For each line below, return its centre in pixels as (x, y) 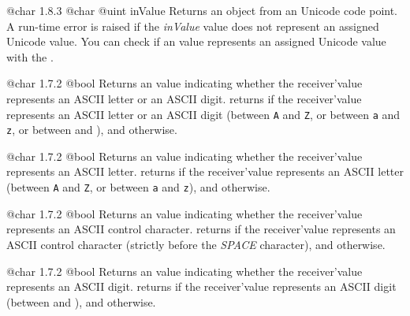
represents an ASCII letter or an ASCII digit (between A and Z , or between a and (203, 114)
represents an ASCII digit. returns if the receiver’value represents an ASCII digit (201, 286)
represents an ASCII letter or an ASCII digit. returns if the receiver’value (184, 98)
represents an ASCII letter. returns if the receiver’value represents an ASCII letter (205, 171)
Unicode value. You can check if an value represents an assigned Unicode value (196, 41)
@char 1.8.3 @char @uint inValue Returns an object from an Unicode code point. (202, 10)
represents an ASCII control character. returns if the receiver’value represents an (201, 229)
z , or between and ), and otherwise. (92, 130)
